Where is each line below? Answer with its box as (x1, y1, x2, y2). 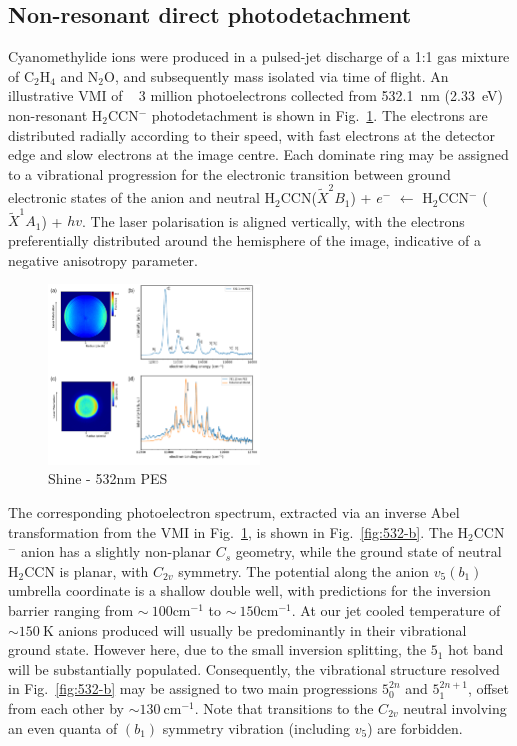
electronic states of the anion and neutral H (8, 187, 276, 208)
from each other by (8, 697, 124, 718)
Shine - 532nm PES (48, 468, 168, 489)
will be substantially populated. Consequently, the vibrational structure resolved (8, 658, 500, 679)
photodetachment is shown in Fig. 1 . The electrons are (151, 104, 488, 125)
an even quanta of (8, 717, 118, 738)
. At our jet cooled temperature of (291, 599, 501, 620)
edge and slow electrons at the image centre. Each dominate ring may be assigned (8, 144, 509, 165)
